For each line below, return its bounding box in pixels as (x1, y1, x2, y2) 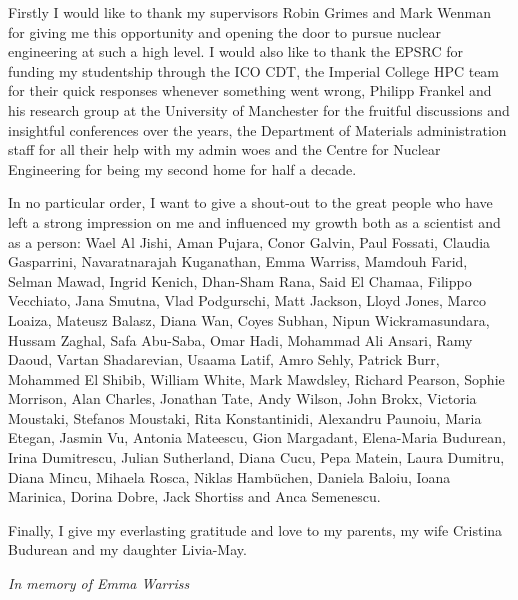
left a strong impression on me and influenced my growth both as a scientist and (8, 211, 501, 232)
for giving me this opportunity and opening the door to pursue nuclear (8, 21, 441, 42)
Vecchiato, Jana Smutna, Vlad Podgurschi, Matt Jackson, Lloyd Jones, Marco (8, 290, 487, 311)
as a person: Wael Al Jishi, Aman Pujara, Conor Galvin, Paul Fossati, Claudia (8, 231, 491, 252)
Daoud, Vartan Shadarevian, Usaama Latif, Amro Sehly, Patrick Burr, (8, 349, 440, 370)
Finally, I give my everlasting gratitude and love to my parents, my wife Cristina (8, 519, 503, 540)
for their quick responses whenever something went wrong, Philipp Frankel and (8, 80, 492, 101)
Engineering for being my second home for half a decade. (8, 158, 357, 179)
